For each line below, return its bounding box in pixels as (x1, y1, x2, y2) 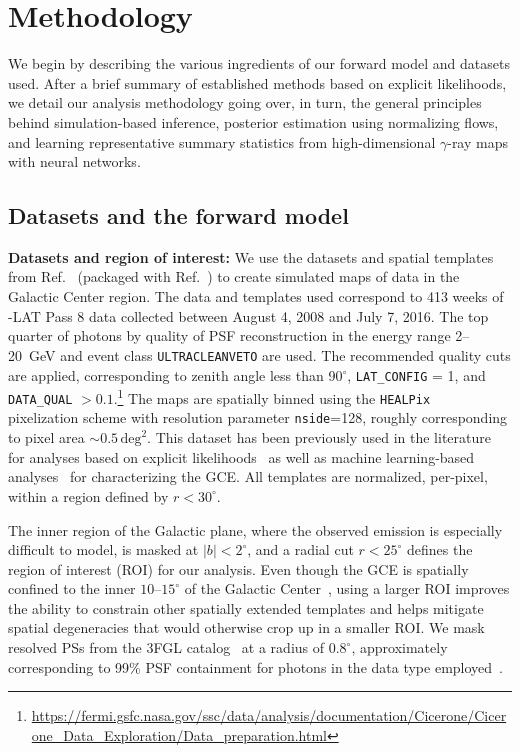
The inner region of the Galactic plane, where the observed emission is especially (8, 519, 503, 540)
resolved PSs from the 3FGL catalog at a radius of (8, 637, 325, 658)
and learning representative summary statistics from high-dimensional (8, 131, 436, 152)
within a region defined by (8, 485, 169, 506)
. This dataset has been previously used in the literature (147, 427, 491, 448)
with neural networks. (8, 151, 141, 172)
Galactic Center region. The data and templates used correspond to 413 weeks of (8, 286, 504, 307)
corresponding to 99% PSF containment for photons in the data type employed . (8, 656, 503, 677)
